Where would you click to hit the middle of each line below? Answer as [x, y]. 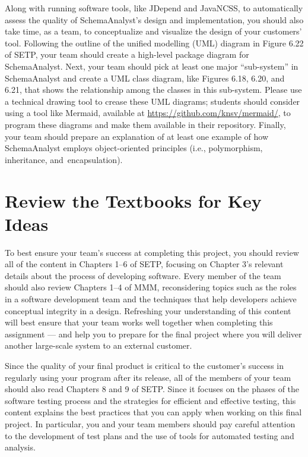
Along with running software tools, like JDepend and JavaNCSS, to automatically [154, 8]
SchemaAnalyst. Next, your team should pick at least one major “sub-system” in [152, 66]
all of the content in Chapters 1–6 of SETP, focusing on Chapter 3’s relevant [144, 264]
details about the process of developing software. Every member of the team [143, 275]
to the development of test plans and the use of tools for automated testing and [150, 435]
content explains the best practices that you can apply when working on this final [153, 412]
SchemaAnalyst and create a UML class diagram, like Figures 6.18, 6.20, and [145, 78]
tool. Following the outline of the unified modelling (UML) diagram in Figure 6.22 [154, 43]
